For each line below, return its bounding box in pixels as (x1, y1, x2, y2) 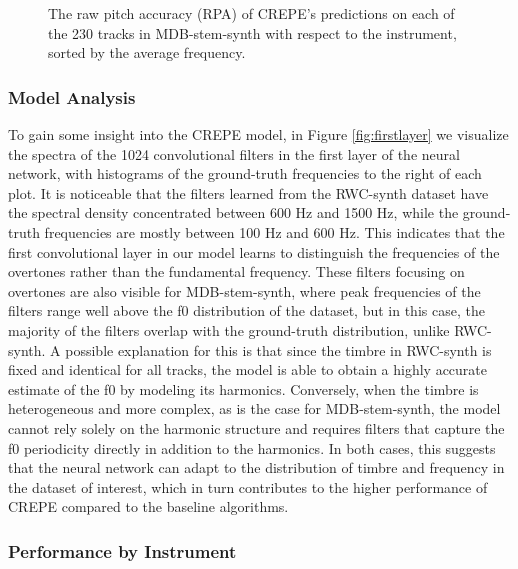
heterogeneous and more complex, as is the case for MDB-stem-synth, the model (8, 398, 501, 419)
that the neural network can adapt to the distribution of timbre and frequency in (8, 457, 505, 478)
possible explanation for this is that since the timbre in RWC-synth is (65, 339, 492, 360)
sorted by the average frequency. (48, 42, 246, 63)
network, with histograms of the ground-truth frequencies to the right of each (8, 163, 482, 184)
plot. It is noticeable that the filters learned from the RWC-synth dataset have (8, 182, 489, 203)
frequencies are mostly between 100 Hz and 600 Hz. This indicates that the (44, 221, 505, 242)
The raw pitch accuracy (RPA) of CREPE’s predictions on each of (48, 3, 455, 23)
